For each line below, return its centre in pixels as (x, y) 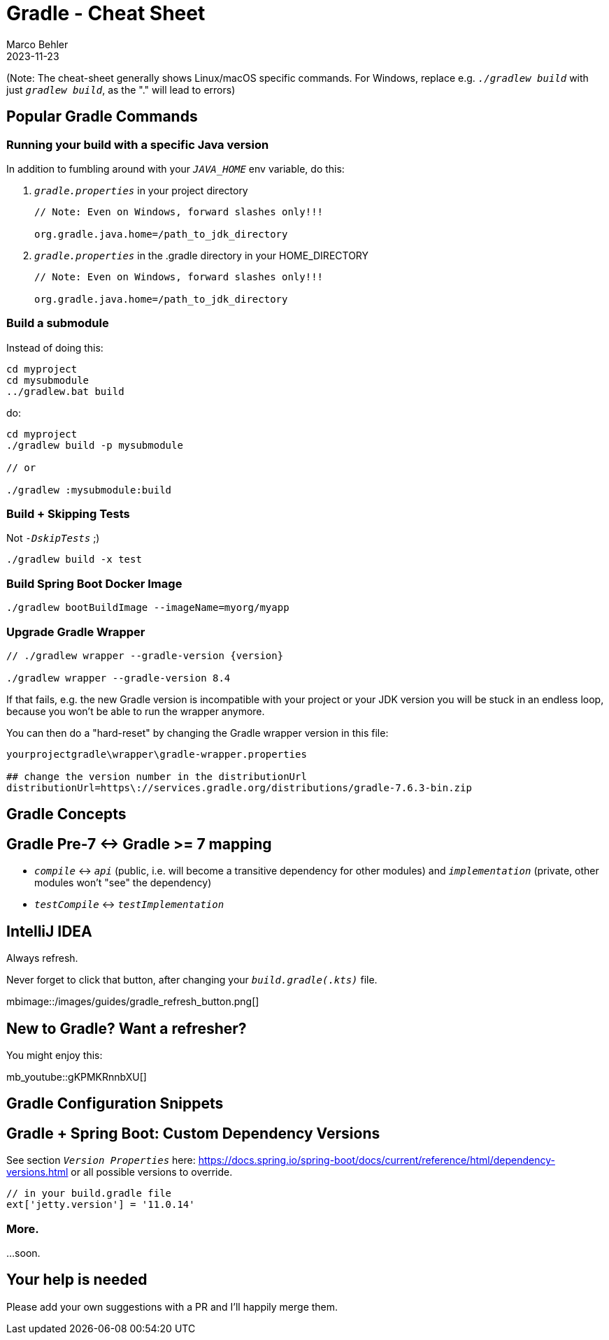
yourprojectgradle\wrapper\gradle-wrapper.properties (157, 754)
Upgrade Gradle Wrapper (76, 632)
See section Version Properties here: (101, 1160)
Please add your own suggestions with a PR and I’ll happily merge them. (172, 1306)
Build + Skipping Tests (68, 514)
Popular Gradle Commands (102, 117)
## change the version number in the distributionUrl (157, 776)
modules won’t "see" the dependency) (123, 883)
